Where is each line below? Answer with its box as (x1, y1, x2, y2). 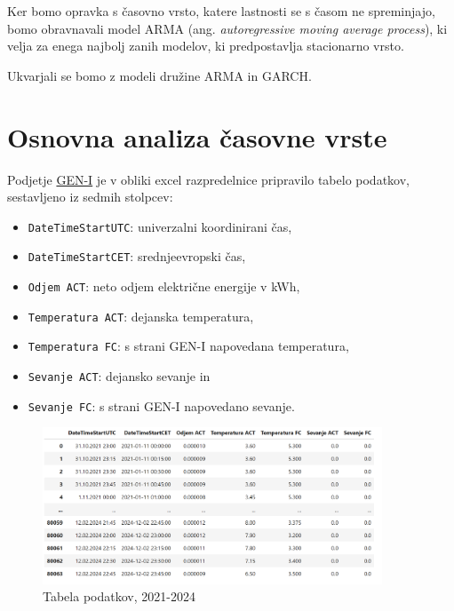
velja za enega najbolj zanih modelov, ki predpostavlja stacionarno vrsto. (7, 36, 404, 55)
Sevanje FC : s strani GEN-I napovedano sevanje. (28, 396, 295, 415)
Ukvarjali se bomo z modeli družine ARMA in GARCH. (7, 66, 312, 84)
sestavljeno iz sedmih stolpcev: (7, 187, 173, 206)
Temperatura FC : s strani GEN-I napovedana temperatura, (28, 337, 349, 355)
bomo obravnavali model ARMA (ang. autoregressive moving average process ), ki (7, 19, 448, 37)
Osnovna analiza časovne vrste (7, 118, 387, 155)
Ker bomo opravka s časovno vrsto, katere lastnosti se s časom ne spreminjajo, (7, 2, 435, 20)
